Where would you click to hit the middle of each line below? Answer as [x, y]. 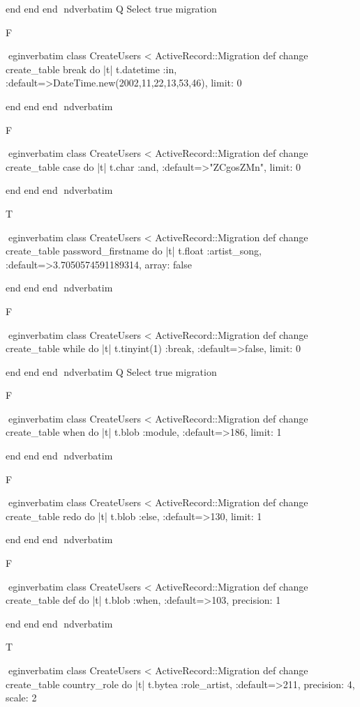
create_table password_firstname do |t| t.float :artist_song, [134, 251]
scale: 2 [21, 698]
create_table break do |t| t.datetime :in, [91, 69]
